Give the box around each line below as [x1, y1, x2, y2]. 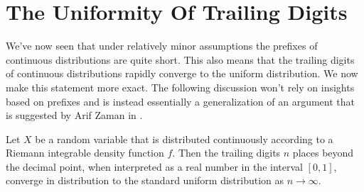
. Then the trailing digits [172, 145, 281, 160]
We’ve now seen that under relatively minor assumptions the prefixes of [6, 38, 318, 53]
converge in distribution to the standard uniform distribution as [6, 173, 284, 188]
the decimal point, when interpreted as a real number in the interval [6, 159, 303, 174]
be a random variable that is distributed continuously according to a [35, 131, 333, 146]
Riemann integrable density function [6, 145, 164, 160]
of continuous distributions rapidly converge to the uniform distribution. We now [6, 66, 358, 81]
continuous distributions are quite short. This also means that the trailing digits [6, 52, 355, 67]
